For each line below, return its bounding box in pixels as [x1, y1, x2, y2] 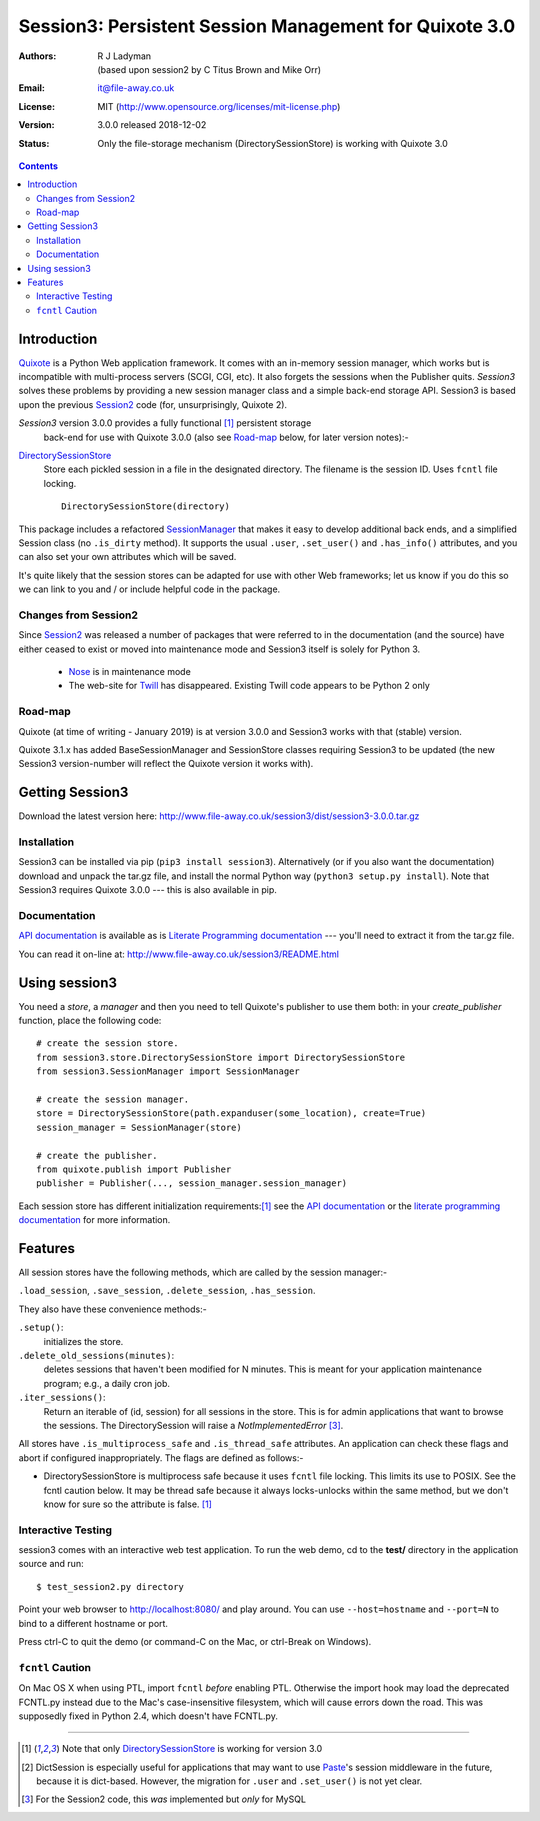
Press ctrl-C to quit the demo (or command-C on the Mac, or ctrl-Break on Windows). [18, 1636, 372, 1647]
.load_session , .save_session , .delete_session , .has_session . [18, 1285, 316, 1297]
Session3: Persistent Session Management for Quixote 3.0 [18, 15, 516, 37]
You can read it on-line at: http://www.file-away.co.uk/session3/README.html [18, 948, 340, 960]
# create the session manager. [36, 1094, 190, 1105]
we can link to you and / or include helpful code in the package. [18, 583, 281, 595]
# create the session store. [36, 1038, 179, 1049]
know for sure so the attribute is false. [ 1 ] [43, 1498, 212, 1510]
